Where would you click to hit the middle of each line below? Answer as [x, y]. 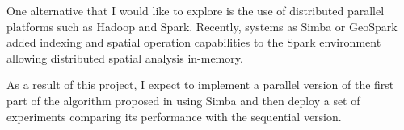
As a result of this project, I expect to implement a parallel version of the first [200, 85]
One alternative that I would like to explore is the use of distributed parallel [196, 10]
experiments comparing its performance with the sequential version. [174, 116]
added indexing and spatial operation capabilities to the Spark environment [194, 42]
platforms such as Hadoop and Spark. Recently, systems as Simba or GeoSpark [202, 26]
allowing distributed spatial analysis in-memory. [125, 57]
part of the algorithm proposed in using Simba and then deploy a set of [183, 100]
